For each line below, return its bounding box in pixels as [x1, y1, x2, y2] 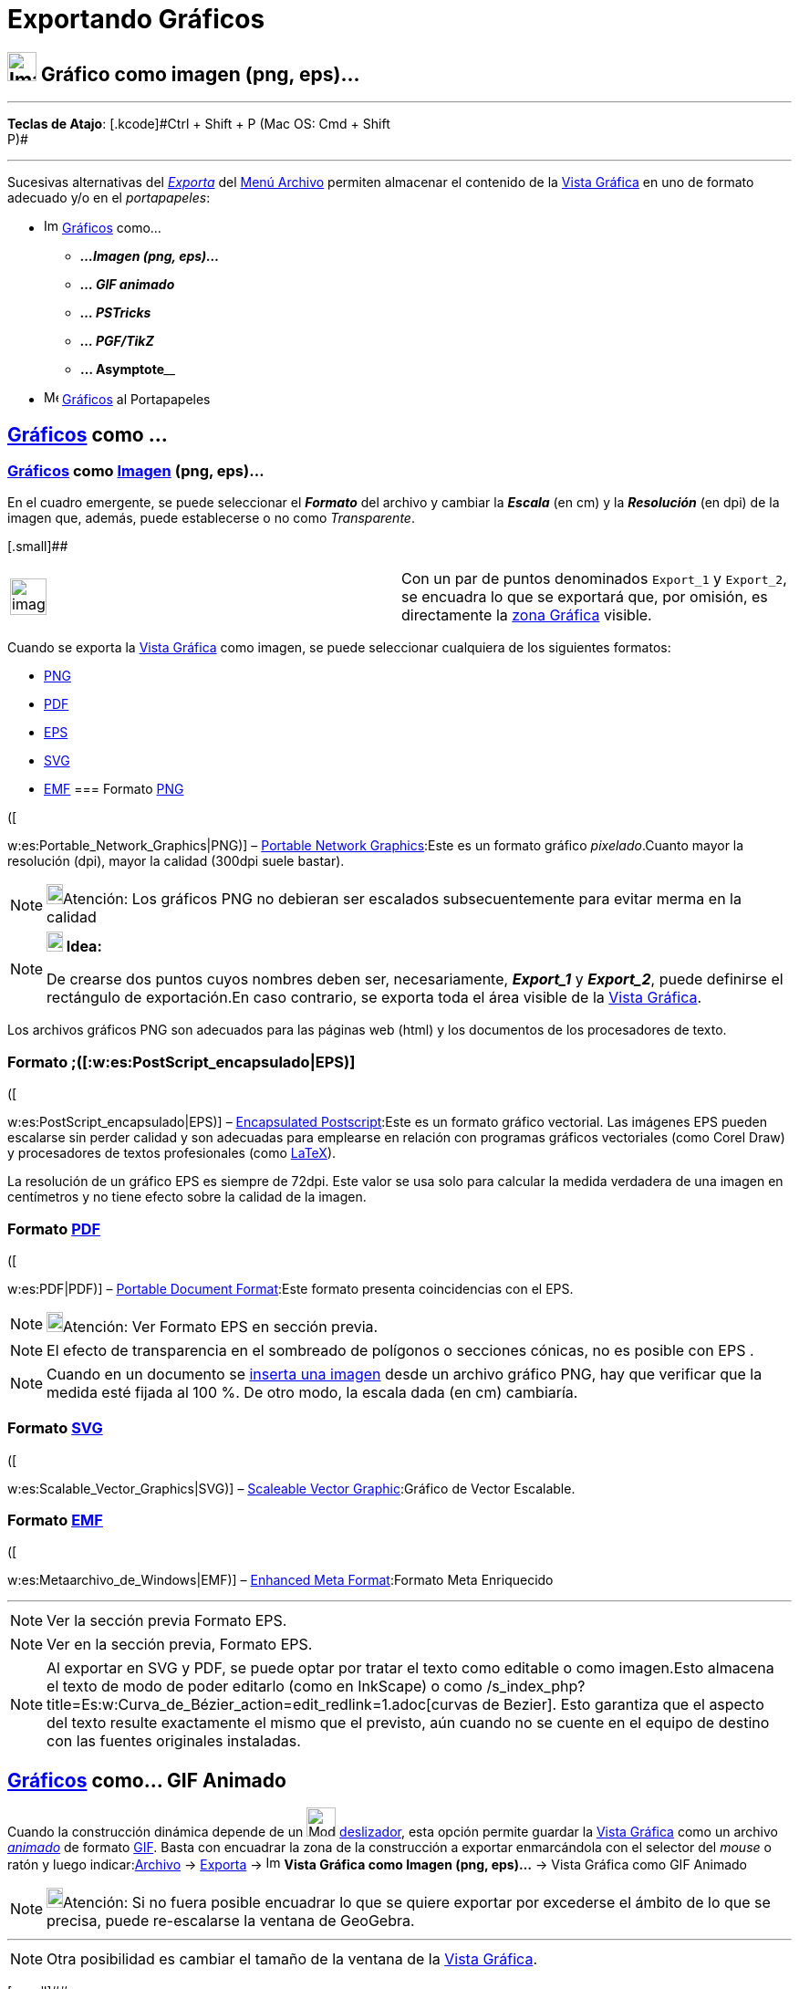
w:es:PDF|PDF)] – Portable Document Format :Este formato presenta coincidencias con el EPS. [7, 1280, 574, 1296]
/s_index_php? [486, 1677, 586, 1696]
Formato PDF [7, 1219, 101, 1238]
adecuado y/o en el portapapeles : [7, 190, 211, 206]
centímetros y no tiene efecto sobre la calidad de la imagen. [7, 1189, 367, 1205]
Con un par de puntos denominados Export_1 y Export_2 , [401, 569, 787, 588]
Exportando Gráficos [7, 4, 265, 35]
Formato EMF [7, 1511, 103, 1530]
